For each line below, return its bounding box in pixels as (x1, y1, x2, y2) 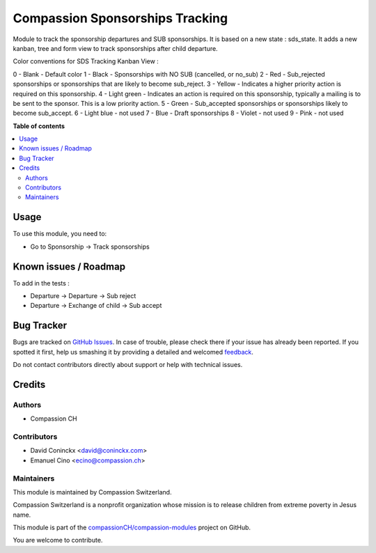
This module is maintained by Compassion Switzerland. (13, 488, 172, 496)
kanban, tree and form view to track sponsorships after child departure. (13, 44, 219, 52)
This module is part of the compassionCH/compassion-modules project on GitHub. (13, 523, 251, 532)
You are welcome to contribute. (13, 536, 103, 545)
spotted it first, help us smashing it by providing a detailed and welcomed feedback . (13, 348, 254, 356)
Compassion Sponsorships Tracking (13, 10, 228, 26)
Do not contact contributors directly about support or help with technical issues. (13, 361, 243, 369)
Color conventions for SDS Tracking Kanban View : (13, 57, 159, 65)
